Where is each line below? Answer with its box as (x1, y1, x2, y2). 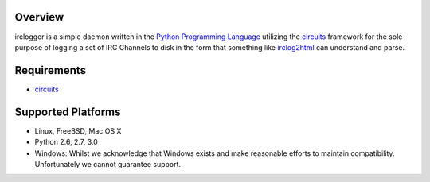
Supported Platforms (14, 105, 121, 118)
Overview (14, 10, 64, 24)
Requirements (14, 64, 87, 77)
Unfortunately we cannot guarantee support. (34, 159, 182, 168)
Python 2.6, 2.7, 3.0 (34, 137, 99, 147)
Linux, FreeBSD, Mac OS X (34, 126, 122, 135)
